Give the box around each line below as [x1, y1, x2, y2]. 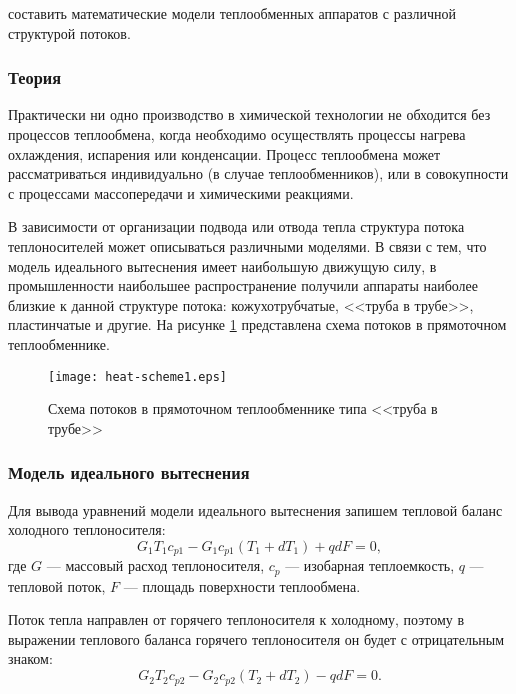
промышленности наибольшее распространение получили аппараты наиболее [8, 275, 479, 296]
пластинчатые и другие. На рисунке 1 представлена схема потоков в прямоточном [8, 314, 507, 335]
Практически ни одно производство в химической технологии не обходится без [8, 104, 491, 125]
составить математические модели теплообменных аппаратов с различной [8, 3, 456, 23]
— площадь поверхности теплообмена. [123, 575, 361, 596]
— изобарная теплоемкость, [285, 555, 455, 576]
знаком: [8, 648, 53, 669]
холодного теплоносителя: [8, 519, 166, 540]
